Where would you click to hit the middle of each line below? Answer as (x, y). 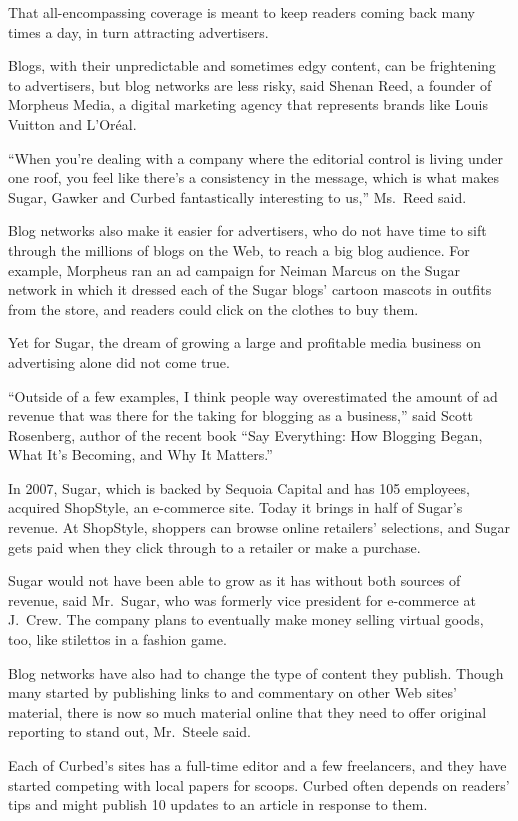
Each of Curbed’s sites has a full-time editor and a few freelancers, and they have (257, 765)
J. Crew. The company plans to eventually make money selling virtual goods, (246, 619)
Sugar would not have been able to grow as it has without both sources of (234, 580)
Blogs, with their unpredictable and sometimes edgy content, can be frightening (252, 65)
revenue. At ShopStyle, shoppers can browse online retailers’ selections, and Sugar (259, 527)
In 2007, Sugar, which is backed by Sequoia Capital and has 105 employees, (239, 487)
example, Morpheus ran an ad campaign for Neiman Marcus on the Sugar (234, 269)
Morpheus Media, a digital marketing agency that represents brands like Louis (248, 104)
